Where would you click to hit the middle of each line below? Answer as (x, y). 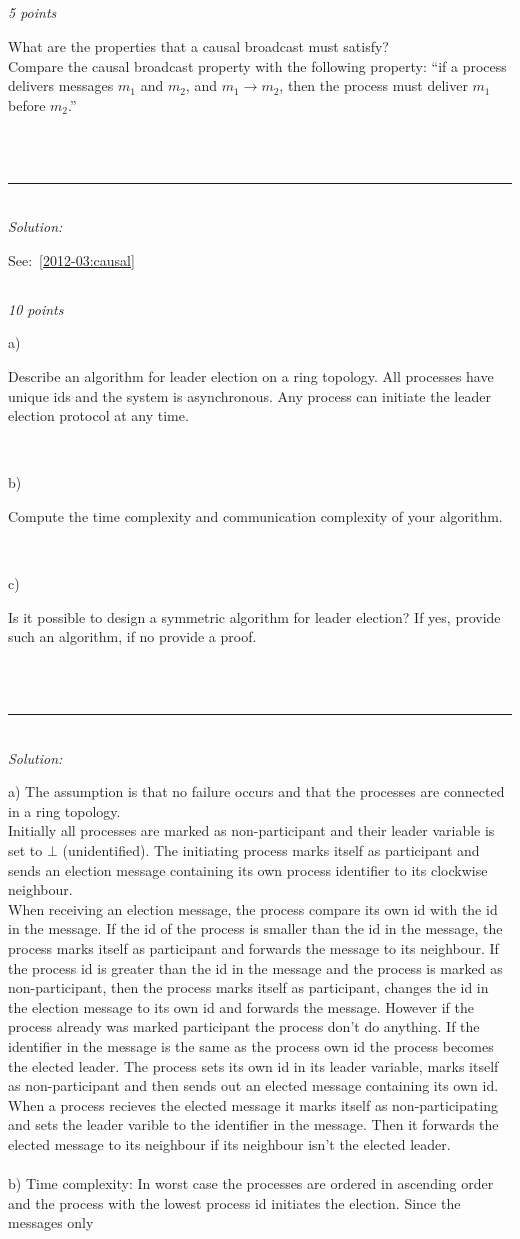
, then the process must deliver (373, 85)
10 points (36, 308)
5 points (32, 12)
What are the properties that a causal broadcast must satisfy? (198, 45)
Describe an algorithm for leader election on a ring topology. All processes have (251, 375)
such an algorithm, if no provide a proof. (132, 636)
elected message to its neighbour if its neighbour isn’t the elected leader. (229, 1143)
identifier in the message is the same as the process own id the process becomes (251, 1045)
